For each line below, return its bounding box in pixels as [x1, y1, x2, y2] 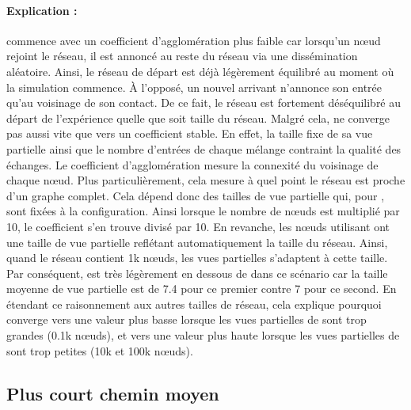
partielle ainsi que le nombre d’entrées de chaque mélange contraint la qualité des [6, 140, 401, 157]
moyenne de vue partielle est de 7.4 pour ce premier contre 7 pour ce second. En [6, 280, 397, 297]
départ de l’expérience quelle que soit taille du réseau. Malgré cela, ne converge [6, 109, 390, 126]
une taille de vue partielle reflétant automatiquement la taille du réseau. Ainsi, [6, 233, 388, 250]
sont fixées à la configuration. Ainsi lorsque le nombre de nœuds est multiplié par [6, 203, 400, 219]
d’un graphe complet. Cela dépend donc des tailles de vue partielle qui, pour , [6, 187, 385, 203]
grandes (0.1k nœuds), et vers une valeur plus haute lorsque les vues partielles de [6, 327, 400, 344]
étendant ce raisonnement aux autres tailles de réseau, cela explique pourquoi [6, 295, 382, 312]
